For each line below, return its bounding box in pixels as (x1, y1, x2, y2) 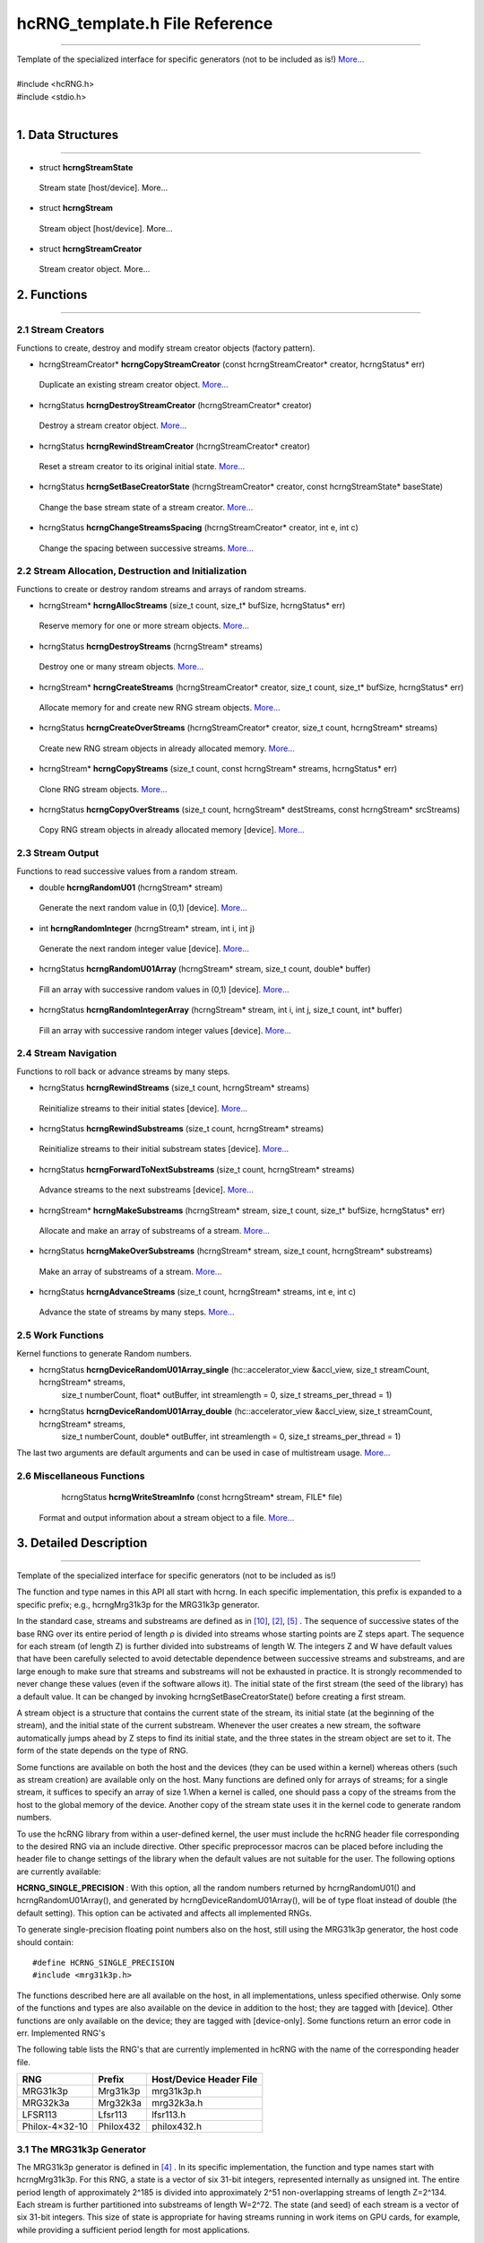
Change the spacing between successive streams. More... (39, 543, 255, 554)
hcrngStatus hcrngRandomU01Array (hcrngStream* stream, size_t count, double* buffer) (39, 964, 371, 974)
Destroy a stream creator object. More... (39, 420, 187, 431)
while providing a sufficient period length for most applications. (16, 2224, 250, 2235)
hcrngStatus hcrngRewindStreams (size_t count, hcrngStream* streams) (39, 1082, 310, 1094)
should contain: (16, 1936, 74, 1947)
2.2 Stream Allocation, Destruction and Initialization (16, 565, 247, 578)
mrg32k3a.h (151, 2097, 203, 2109)
